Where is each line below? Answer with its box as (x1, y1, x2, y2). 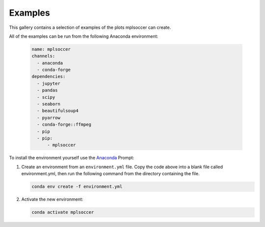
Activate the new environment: (21, 196, 83, 203)
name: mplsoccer (31, 46, 71, 52)
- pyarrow (37, 115, 61, 120)
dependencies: (31, 74, 66, 79)
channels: (31, 53, 55, 59)
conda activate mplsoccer (31, 209, 94, 215)
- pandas (37, 88, 58, 93)
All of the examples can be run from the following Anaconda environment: (9, 33, 159, 39)
